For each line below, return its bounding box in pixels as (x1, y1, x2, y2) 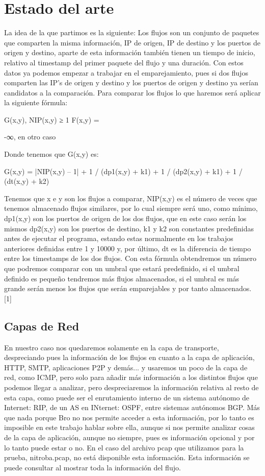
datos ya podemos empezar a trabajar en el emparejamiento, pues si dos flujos (4, 67, 248, 78)
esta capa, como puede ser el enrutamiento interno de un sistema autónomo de (4, 392, 250, 402)
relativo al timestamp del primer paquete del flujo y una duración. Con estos (4, 57, 244, 67)
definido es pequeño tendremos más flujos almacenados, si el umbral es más (4, 273, 240, 283)
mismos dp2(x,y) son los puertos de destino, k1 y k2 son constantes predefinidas (4, 223, 254, 233)
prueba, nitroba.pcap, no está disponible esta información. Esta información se (4, 452, 250, 463)
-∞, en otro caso (4, 131, 56, 142)
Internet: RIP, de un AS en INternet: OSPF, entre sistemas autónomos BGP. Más (4, 402, 260, 413)
